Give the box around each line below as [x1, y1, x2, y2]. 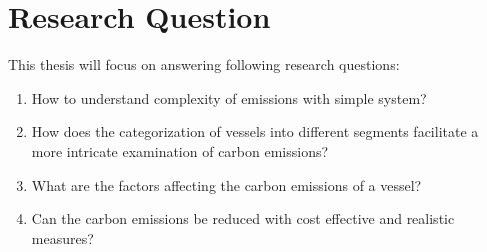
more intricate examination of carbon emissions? [31, 140, 329, 161]
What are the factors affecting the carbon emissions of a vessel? [31, 174, 422, 195]
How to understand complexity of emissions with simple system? [31, 87, 427, 108]
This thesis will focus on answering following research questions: [8, 54, 400, 75]
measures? [31, 227, 94, 248]
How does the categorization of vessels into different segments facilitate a [31, 121, 479, 142]
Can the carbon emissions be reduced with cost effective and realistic [31, 208, 455, 229]
